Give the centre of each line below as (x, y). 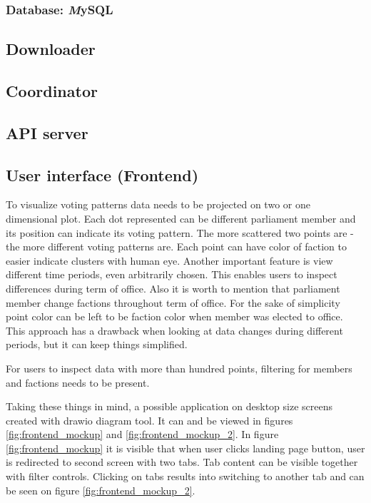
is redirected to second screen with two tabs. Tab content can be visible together (182, 462)
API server (47, 132)
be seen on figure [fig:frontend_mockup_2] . (101, 490)
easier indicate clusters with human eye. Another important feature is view (169, 260)
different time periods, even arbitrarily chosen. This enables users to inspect (172, 274)
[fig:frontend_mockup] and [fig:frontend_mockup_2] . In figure (142, 434)
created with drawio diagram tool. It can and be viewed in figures (149, 420)
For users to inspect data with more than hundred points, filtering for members (179, 368)
